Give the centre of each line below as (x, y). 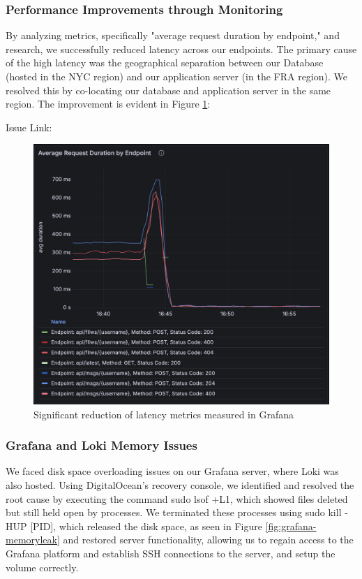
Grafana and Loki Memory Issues (101, 445)
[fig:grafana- (291, 526)
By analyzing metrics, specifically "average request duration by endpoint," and (173, 35)
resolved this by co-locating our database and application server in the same (168, 90)
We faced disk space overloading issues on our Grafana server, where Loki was (172, 471)
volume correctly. (42, 567)
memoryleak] (33, 540)
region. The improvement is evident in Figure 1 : (108, 104)
